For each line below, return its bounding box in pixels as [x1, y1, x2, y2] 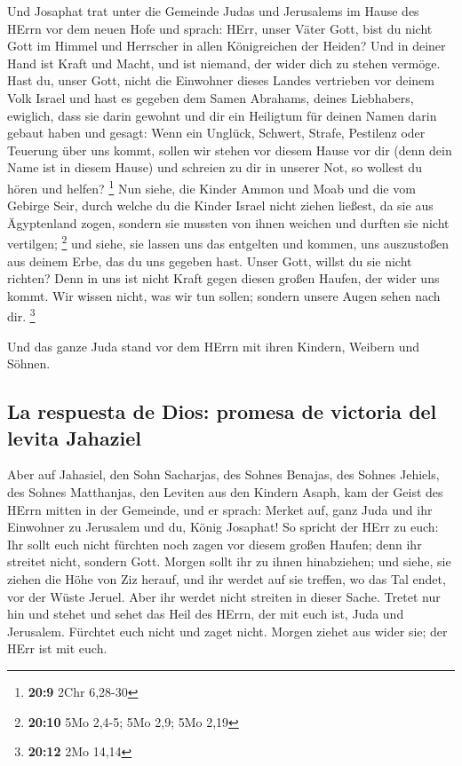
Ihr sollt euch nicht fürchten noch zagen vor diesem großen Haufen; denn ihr [7, 534, 422, 553]
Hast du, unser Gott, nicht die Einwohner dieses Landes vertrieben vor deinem [7, 71, 434, 90]
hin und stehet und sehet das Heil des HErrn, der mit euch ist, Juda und [7, 604, 404, 623]
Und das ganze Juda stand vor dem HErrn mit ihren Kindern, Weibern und [7, 336, 420, 355]
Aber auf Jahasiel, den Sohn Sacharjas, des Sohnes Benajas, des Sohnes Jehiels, [7, 465, 440, 484]
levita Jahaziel [7, 423, 141, 451]
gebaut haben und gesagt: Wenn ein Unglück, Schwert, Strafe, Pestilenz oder [7, 123, 426, 142]
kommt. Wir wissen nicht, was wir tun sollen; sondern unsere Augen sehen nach [7, 286, 441, 304]
